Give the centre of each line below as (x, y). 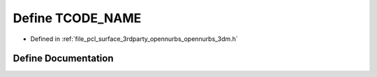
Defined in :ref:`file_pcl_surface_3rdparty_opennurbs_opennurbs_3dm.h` (134, 39)
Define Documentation (63, 59)
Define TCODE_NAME (77, 18)
